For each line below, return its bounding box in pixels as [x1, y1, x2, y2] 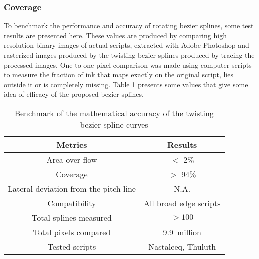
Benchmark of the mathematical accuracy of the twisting [14, 107, 214, 119]
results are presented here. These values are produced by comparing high [4, 30, 227, 40]
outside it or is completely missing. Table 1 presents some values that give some [4, 79, 248, 89]
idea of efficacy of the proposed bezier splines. [4, 89, 144, 99]
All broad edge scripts [143, 197, 221, 209]
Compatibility [47, 197, 96, 209]
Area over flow [46, 153, 97, 165]
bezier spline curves [80, 118, 148, 130]
